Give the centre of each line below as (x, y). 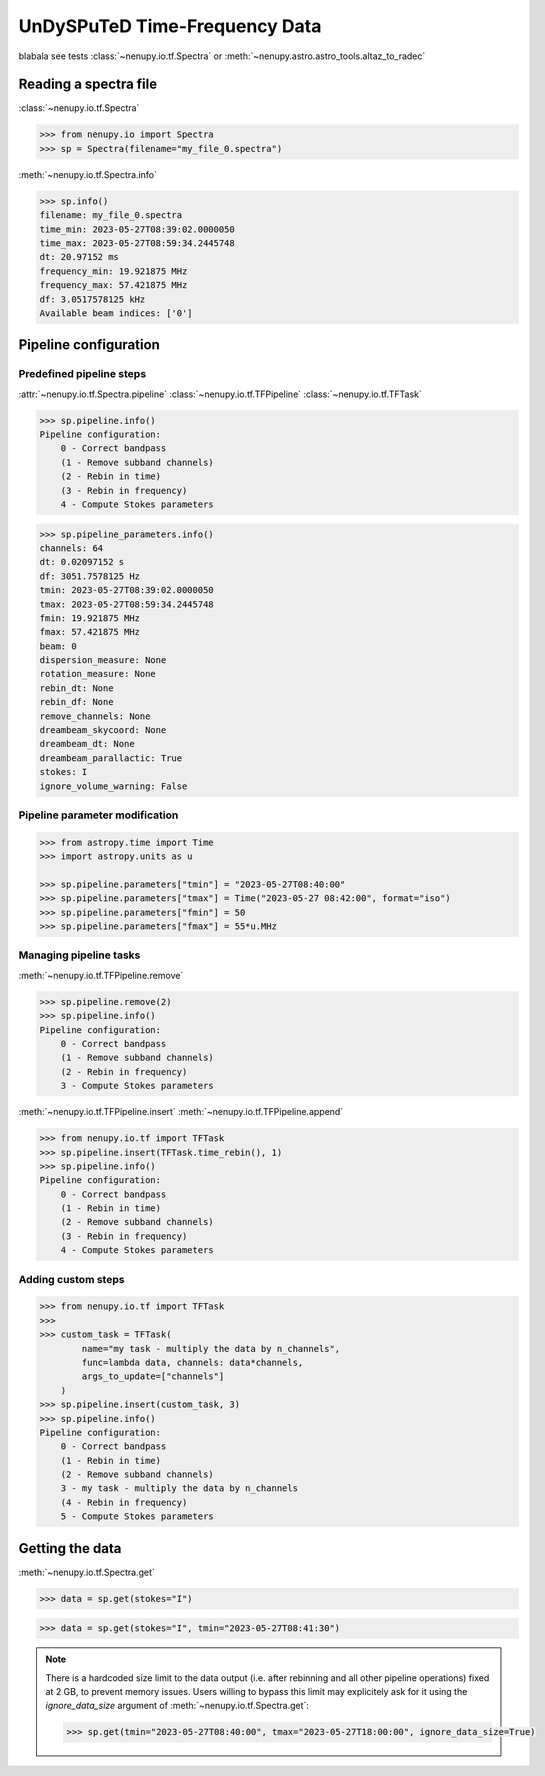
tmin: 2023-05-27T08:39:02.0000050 (126, 590)
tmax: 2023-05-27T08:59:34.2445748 (126, 604)
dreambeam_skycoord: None (103, 730)
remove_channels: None (95, 716)
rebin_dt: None (76, 688)
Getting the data (70, 1548)
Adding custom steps (71, 1279)
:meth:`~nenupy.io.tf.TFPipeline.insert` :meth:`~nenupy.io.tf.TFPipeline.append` (181, 1112)
